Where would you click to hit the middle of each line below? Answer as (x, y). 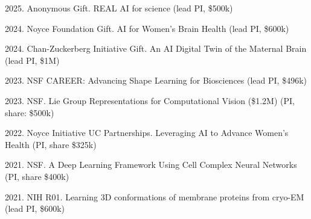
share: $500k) (30, 112)
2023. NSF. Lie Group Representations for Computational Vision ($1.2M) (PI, (150, 100)
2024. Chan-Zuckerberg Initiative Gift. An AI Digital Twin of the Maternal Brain (156, 48)
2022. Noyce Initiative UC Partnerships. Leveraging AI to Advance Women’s (147, 133)
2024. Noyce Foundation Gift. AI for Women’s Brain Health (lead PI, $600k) (147, 28)
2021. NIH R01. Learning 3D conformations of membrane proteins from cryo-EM (155, 196)
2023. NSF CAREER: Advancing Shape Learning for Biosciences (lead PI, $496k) (156, 80)
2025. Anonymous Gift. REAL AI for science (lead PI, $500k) (119, 8)
